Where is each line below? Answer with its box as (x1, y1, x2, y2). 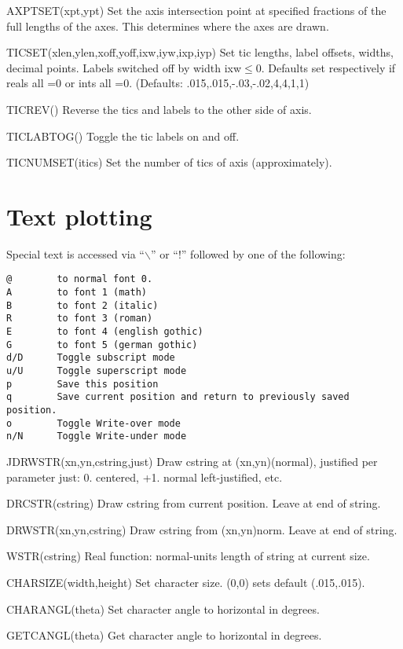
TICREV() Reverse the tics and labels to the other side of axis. (6, 101, 312, 117)
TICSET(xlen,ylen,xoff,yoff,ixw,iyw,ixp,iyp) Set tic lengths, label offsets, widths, (6, 44, 394, 60)
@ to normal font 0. (6, 273, 153, 285)
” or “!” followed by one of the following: (150, 245, 346, 262)
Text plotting (6, 200, 152, 232)
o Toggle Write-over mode (6, 417, 181, 429)
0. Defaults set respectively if (255, 59, 396, 75)
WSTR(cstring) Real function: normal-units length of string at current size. (6, 548, 370, 564)
